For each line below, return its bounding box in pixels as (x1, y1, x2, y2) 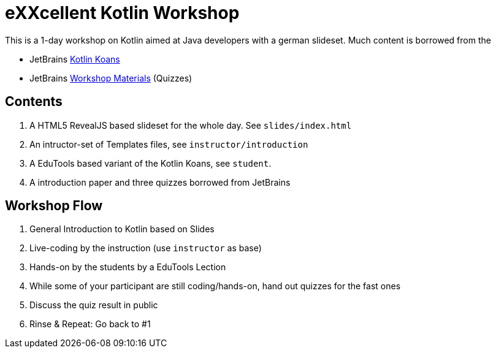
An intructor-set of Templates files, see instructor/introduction (29, 139, 308, 150)
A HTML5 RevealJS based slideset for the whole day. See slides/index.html (29, 120, 352, 131)
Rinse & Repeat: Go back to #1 (29, 319, 151, 330)
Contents (5, 94, 63, 110)
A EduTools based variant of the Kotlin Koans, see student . (29, 158, 272, 169)
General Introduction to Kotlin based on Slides (29, 224, 215, 235)
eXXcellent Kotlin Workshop (5, 2, 240, 23)
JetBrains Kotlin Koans (29, 53, 120, 64)
